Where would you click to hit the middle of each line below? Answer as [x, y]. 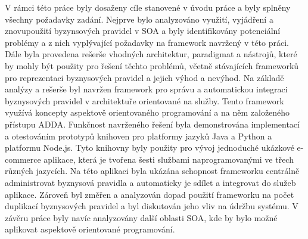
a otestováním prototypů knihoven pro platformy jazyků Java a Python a [139, 136]
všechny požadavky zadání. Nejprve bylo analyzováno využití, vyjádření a [139, 19]
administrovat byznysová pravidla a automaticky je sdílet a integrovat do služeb [150, 182]
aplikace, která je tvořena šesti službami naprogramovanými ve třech [169, 159]
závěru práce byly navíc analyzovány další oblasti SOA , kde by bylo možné [141, 217]
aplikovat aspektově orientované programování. [90, 229]
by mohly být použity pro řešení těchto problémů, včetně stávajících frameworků [152, 65]
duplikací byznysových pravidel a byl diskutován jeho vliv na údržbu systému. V [152, 206]
